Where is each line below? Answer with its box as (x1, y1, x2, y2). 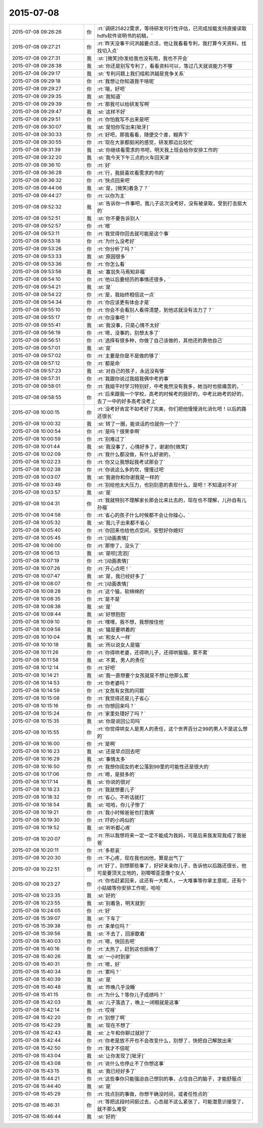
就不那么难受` (97, 1106, 129, 1112)
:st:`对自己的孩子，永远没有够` (97, 367, 166, 374)
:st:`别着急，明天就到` (97, 899, 147, 906)
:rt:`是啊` (97, 740, 117, 747)
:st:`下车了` (97, 915, 122, 922)
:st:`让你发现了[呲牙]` (97, 1052, 146, 1059)
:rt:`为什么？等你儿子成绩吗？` (97, 991, 166, 998)
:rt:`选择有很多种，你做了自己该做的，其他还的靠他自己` (97, 337, 224, 344)
